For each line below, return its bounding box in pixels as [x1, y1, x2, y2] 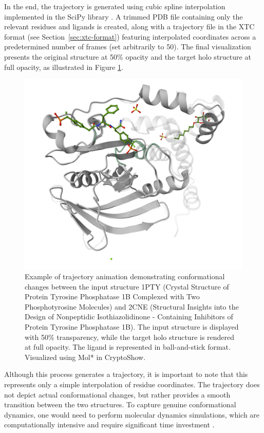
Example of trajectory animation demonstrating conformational [25, 271, 225, 282]
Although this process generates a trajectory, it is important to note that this [4, 369, 248, 380]
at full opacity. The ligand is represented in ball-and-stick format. [25, 341, 231, 352]
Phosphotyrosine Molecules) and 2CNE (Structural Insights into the [25, 301, 239, 312]
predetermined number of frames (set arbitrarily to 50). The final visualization [4, 41, 251, 52]
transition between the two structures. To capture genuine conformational [4, 399, 236, 410]
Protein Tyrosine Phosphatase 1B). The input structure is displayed [25, 321, 239, 332]
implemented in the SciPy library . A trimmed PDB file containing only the [4, 11, 243, 22]
